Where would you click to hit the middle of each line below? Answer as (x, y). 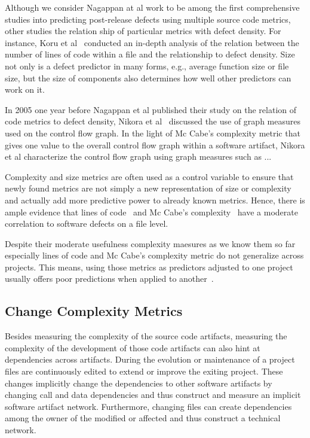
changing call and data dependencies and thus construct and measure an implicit (153, 395)
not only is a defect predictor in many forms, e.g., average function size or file (147, 66)
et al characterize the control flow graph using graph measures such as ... (138, 156)
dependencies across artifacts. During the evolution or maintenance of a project (150, 359)
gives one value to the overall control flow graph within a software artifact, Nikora (155, 145)
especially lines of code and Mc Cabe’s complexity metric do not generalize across (154, 255)
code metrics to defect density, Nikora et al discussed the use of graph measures (153, 121)
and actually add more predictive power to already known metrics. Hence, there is (155, 200)
